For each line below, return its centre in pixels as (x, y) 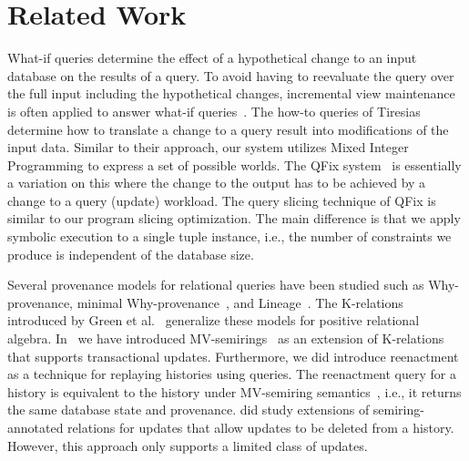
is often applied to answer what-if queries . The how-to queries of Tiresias (214, 111)
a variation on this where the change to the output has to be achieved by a (217, 183)
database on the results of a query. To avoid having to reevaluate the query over (231, 75)
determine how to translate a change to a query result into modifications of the (228, 129)
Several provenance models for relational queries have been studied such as (216, 285)
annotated (36, 427)
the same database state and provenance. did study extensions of (189, 410)
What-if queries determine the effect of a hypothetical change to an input (212, 58)
